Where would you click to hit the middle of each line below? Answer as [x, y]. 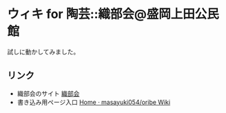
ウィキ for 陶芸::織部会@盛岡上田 [101, 14]
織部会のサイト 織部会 [48, 93]
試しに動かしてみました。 [43, 52]
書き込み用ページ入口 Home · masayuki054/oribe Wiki [94, 102]
